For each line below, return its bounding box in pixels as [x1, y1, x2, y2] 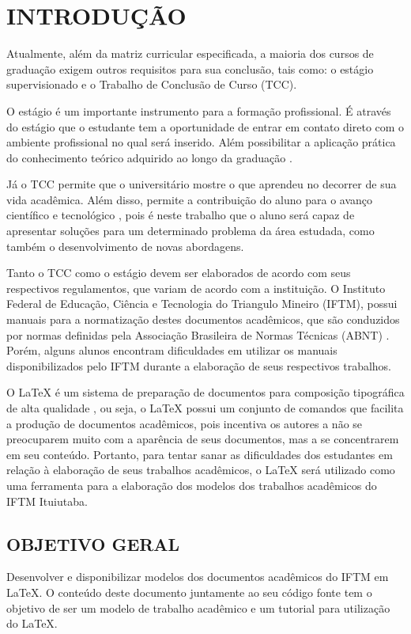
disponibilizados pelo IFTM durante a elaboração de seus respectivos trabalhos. [6, 357, 392, 374]
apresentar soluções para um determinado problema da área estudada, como [6, 222, 375, 239]
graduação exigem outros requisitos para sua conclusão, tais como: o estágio [6, 60, 374, 77]
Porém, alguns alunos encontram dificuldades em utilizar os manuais [6, 342, 337, 359]
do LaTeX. [6, 615, 58, 632]
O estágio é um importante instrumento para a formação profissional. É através [6, 102, 391, 119]
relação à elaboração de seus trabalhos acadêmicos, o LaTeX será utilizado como [6, 461, 395, 478]
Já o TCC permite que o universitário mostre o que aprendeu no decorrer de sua [6, 176, 397, 192]
